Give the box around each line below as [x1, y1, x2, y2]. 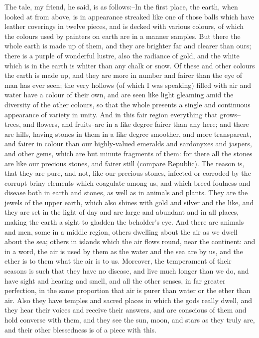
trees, [4, 119, 21, 129]
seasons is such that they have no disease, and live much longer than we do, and [4, 266, 249, 276]
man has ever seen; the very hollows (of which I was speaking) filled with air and [4, 79, 252, 90]
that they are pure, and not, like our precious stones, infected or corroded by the [4, 168, 251, 178]
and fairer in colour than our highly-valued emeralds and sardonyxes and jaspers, [4, 138, 252, 149]
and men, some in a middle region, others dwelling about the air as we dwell [4, 226, 238, 237]
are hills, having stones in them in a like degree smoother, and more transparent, [4, 128, 252, 139]
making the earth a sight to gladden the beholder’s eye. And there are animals [4, 217, 244, 227]
